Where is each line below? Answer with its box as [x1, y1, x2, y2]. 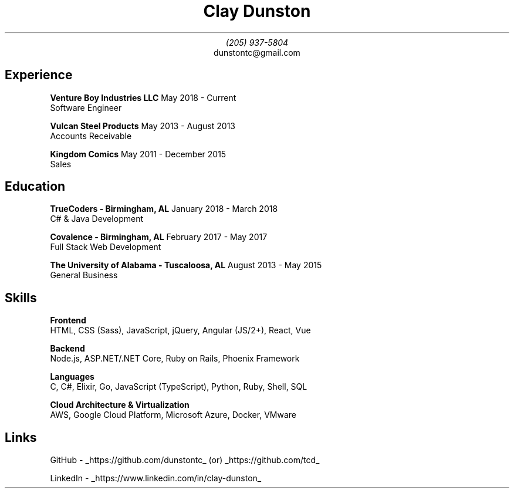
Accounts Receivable [50, 130, 132, 141]
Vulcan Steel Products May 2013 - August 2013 [50, 120, 235, 131]
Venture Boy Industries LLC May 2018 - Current [50, 92, 236, 103]
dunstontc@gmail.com [214, 47, 300, 58]
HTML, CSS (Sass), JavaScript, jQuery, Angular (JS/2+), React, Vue [50, 325, 311, 336]
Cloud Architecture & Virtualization [50, 400, 190, 410]
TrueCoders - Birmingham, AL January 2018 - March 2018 [50, 204, 278, 214]
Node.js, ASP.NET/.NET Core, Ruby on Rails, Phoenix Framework [50, 353, 300, 364]
